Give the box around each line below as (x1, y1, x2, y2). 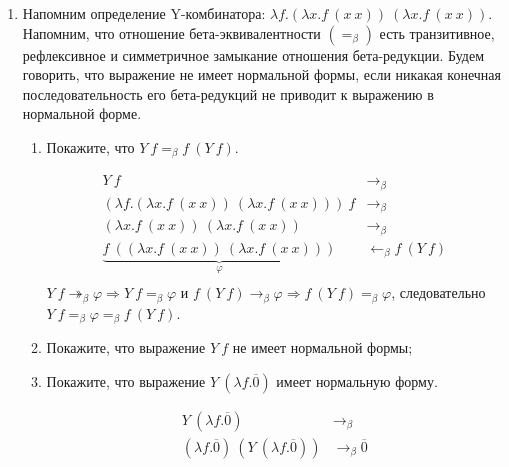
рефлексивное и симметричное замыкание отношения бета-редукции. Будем (22, 44, 485, 65)
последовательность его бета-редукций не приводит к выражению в (22, 83, 434, 104)
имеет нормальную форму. (276, 370, 438, 391)
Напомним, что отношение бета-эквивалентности (22, 22, 321, 43)
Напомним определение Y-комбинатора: (22, 3, 266, 23)
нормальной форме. (22, 103, 142, 124)
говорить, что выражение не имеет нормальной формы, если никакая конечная (22, 64, 501, 85)
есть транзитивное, (379, 22, 495, 43)
